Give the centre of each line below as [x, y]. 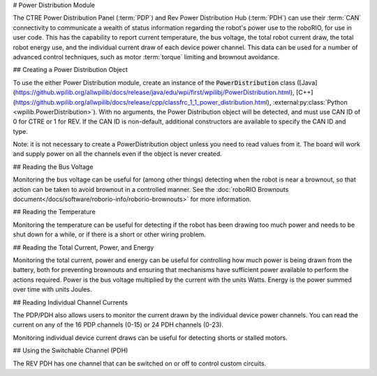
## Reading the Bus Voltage [53, 167]
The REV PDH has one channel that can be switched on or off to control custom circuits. [140, 363]
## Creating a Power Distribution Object [71, 70]
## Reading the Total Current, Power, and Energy [83, 247]
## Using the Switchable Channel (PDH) [71, 351]
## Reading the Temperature [54, 212]
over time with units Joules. [52, 289]
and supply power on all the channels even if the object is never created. [118, 154]
